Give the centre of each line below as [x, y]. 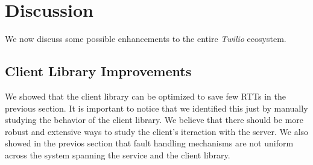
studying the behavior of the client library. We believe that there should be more [154, 120]
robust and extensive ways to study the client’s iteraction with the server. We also [157, 131]
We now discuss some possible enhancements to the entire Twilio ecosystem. [146, 39]
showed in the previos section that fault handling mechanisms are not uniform [149, 143]
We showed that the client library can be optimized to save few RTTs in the [145, 96]
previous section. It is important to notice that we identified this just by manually [156, 108]
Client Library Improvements [98, 71]
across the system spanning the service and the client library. [118, 154]
